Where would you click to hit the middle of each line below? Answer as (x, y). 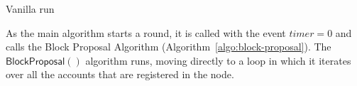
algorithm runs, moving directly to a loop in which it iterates (218, 60)
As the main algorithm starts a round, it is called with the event (146, 32)
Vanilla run (30, 9)
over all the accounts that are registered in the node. (120, 74)
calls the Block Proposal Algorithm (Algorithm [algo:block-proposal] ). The (169, 47)
